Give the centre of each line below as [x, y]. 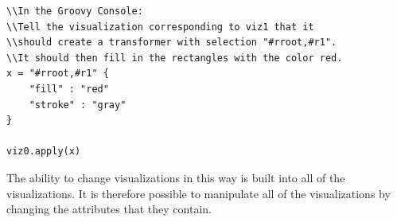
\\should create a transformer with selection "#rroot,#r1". [172, 43]
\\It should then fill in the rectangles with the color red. [175, 58]
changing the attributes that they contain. [109, 209]
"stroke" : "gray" [78, 105]
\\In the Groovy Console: [75, 11]
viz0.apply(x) [44, 152]
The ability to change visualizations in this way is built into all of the [176, 177]
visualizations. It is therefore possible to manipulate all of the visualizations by [198, 193]
